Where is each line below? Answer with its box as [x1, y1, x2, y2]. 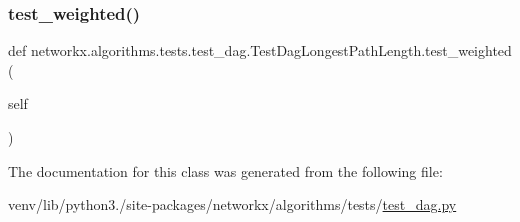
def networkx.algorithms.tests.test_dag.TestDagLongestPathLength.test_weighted [8, 40, 512, 61]
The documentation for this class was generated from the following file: [8, 160, 443, 181]
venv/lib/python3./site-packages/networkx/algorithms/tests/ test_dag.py [8, 194, 457, 215]
